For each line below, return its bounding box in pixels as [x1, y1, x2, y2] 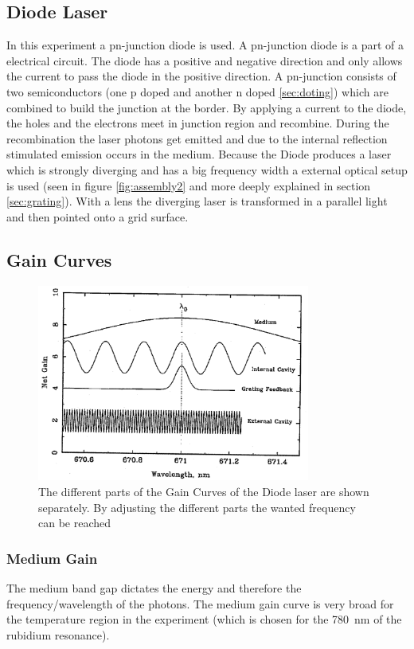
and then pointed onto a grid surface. [6, 208, 189, 225]
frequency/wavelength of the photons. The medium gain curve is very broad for [6, 595, 394, 612]
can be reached [38, 514, 111, 531]
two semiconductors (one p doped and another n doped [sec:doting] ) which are [6, 83, 389, 100]
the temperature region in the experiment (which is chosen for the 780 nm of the [6, 611, 402, 627]
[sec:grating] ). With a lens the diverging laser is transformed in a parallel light [6, 193, 388, 209]
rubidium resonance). [6, 626, 110, 643]
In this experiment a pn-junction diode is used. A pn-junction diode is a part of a [6, 37, 404, 53]
